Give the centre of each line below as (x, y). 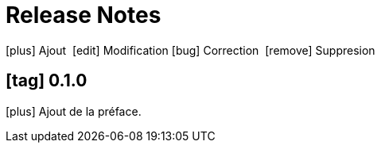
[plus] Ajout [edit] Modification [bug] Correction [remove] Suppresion (190, 50)
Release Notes (84, 15)
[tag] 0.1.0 (47, 81)
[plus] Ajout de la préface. (74, 111)
